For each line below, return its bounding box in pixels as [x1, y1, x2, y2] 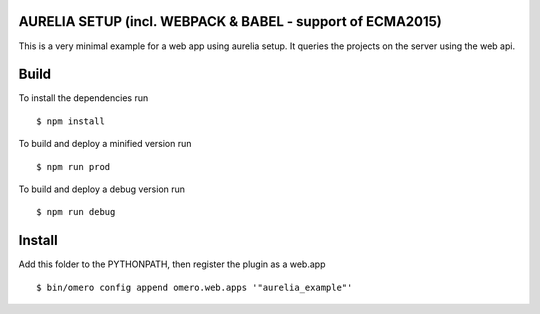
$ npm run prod [36, 161, 111, 172]
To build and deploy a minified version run [18, 138, 192, 150]
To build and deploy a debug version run [18, 183, 185, 195]
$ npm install [36, 115, 105, 127]
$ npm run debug [36, 206, 116, 218]
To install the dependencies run [18, 92, 149, 104]
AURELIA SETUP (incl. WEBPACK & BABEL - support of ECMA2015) [18, 13, 442, 30]
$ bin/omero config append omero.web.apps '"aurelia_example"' [36, 281, 353, 293]
